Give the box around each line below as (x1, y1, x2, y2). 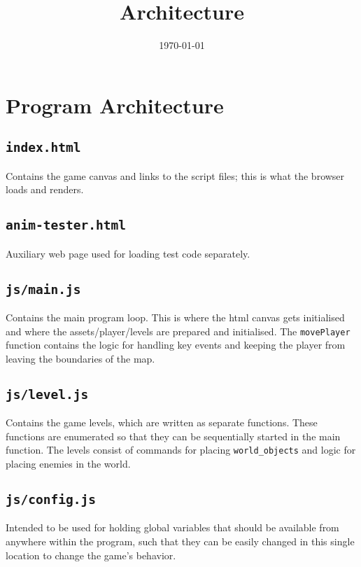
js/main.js (6, 281, 81, 297)
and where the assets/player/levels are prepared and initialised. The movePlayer (6, 323, 351, 338)
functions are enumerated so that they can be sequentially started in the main (6, 428, 341, 443)
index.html (6, 140, 81, 155)
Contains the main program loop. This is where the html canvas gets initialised (6, 310, 345, 325)
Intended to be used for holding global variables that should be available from (6, 520, 339, 535)
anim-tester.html (6, 218, 126, 233)
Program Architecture (6, 90, 224, 119)
